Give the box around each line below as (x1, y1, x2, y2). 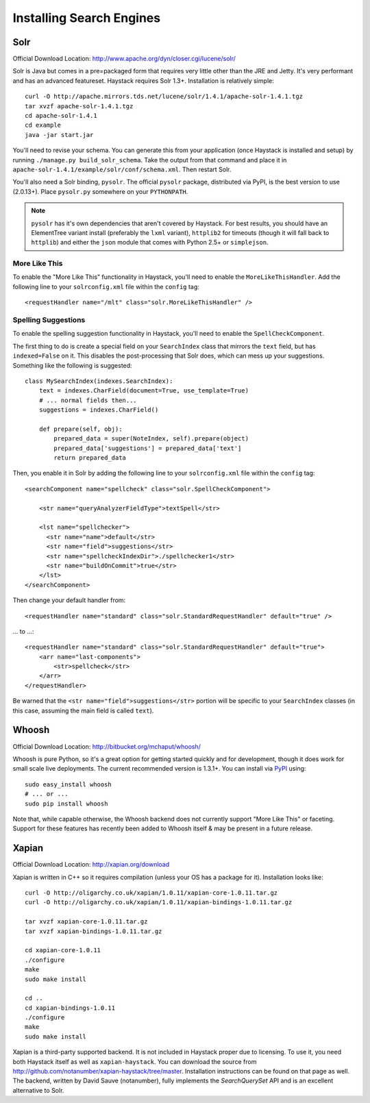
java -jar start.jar (25, 131, 94, 138)
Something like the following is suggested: (12, 361, 133, 369)
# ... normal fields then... (38, 396, 137, 404)
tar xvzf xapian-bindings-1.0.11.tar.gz (25, 927, 162, 935)
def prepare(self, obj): (38, 425, 123, 433)
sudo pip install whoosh (25, 800, 108, 808)
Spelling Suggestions (12, 315, 86, 325)
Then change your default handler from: (12, 596, 126, 604)
